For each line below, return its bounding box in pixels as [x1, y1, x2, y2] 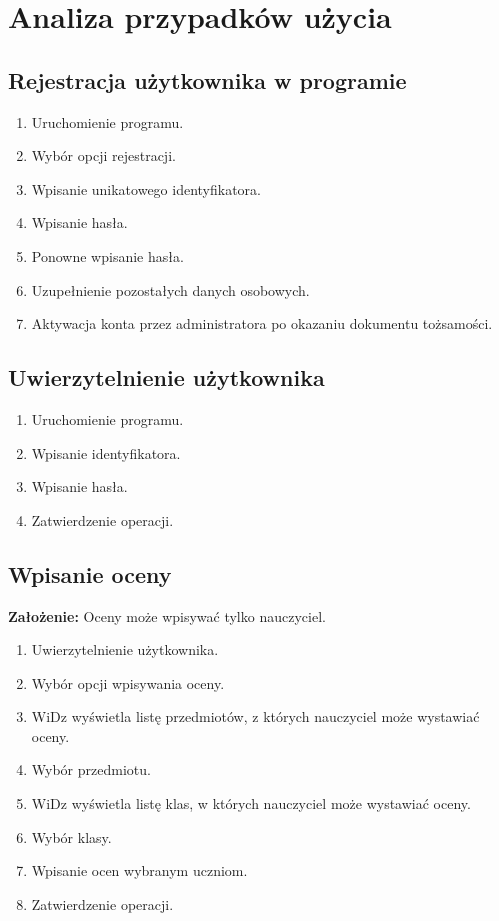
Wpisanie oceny [8, 558, 172, 589]
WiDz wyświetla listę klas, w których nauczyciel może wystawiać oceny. [31, 793, 471, 814]
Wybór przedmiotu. [31, 759, 151, 780]
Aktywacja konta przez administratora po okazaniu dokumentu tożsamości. [31, 313, 493, 334]
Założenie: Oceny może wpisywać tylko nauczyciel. [8, 605, 326, 626]
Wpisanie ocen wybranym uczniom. [31, 860, 248, 881]
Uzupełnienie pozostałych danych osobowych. [31, 279, 310, 300]
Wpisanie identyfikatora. [31, 442, 181, 463]
